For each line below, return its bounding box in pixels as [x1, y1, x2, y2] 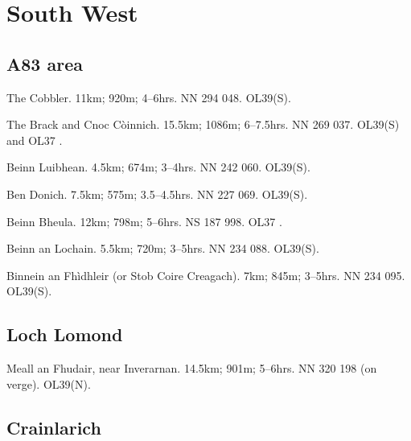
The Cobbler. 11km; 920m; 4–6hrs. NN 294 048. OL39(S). [6, 89, 291, 105]
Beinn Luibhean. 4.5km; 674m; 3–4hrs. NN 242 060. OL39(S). [6, 159, 310, 175]
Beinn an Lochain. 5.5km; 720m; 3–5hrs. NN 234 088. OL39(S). [6, 240, 319, 257]
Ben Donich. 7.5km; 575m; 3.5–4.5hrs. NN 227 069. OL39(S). [6, 185, 308, 202]
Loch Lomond [6, 322, 123, 347]
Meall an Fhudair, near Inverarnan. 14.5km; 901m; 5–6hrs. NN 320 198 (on [6, 360, 377, 377]
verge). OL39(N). [6, 375, 91, 392]
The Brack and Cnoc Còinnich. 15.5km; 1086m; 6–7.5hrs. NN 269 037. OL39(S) [6, 116, 400, 133]
